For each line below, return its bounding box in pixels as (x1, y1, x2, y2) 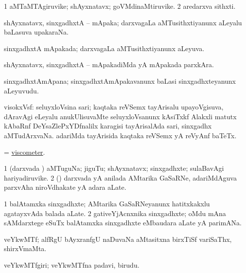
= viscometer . (4, 146, 45, 157)
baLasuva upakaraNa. (4, 27, 69, 37)
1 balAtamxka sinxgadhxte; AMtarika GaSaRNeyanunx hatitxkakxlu (4, 198, 210, 208)
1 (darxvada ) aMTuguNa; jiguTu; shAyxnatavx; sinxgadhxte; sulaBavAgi (4, 163, 224, 173)
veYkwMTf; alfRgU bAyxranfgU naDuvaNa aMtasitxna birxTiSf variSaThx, (4, 234, 232, 244)
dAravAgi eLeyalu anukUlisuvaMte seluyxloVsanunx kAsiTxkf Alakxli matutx (4, 111, 237, 121)
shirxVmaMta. (4, 243, 47, 254)
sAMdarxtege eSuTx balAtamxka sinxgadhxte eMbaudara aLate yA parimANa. (4, 218, 242, 228)
